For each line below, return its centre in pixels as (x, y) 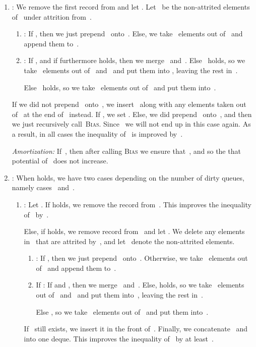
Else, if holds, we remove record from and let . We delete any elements (134, 231)
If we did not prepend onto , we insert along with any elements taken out (129, 104)
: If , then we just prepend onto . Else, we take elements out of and (133, 34)
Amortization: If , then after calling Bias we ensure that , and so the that (126, 151)
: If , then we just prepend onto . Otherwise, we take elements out (142, 258)
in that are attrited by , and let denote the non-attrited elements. (129, 241)
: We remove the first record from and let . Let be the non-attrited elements (131, 7)
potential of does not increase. (60, 161)
